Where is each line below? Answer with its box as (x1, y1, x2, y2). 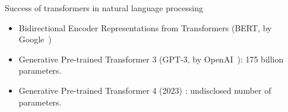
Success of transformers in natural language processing (5, 2, 203, 14)
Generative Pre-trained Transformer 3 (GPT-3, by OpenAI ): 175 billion (18, 52, 284, 65)
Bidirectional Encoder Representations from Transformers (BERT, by (18, 21, 272, 34)
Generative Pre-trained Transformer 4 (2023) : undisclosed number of (18, 84, 271, 96)
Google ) (18, 33, 52, 45)
